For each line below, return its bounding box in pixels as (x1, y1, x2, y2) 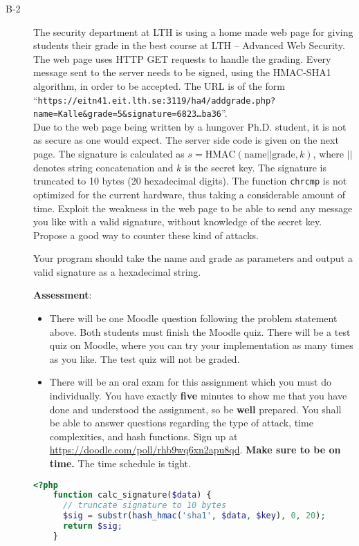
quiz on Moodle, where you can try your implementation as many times (49, 338, 353, 352)
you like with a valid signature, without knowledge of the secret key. (33, 214, 322, 229)
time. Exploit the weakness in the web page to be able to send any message (33, 200, 353, 215)
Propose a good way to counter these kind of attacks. (33, 227, 259, 242)
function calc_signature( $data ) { (53, 490, 212, 500)
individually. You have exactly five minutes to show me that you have (49, 388, 347, 403)
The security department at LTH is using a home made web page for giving (33, 24, 353, 39)
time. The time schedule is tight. (49, 456, 191, 470)
